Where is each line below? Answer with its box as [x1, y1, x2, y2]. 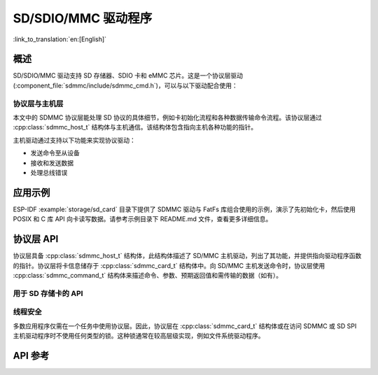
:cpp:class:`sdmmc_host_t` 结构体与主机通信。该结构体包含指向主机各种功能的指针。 [13, 123, 258, 132]
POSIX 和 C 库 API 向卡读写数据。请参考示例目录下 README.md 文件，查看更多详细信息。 [13, 215, 272, 223]
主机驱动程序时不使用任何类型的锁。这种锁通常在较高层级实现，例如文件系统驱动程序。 [13, 332, 265, 340]
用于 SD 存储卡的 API [13, 288, 83, 298]
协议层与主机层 [13, 99, 64, 108]
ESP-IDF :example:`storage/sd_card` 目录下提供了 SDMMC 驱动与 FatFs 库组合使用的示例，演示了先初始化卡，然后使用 [13, 205, 356, 213]
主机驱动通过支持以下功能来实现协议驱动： [13, 136, 136, 144]
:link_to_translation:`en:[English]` [13, 35, 107, 43]
